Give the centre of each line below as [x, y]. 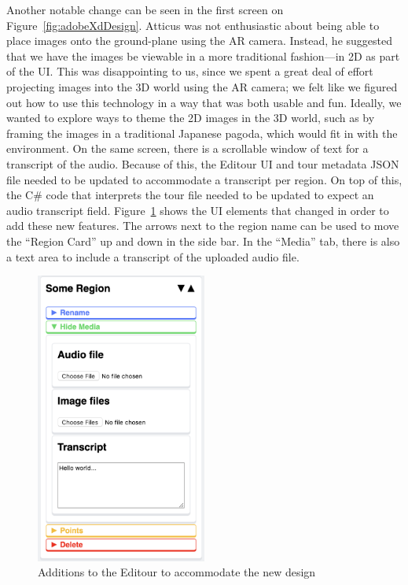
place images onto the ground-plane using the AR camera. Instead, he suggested [200, 41]
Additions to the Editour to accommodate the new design [177, 572]
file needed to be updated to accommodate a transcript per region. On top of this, [204, 179]
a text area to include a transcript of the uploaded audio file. [153, 256]
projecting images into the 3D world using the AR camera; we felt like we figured [202, 86]
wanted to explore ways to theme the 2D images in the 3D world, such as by [191, 118]
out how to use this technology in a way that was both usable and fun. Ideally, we [204, 102]
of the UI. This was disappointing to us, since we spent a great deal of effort [190, 71]
